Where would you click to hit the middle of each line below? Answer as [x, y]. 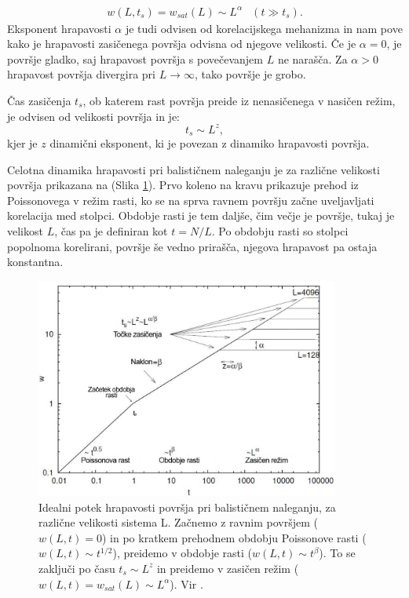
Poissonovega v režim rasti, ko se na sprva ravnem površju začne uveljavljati [191, 200]
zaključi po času [77, 568]
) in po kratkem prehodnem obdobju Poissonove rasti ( [234, 537]
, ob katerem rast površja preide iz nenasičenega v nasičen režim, [239, 100]
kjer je [22, 143]
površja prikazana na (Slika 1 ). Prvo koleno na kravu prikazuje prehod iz [183, 185]
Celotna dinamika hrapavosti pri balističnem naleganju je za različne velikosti [194, 169]
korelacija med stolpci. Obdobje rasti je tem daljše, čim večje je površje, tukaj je [201, 215]
